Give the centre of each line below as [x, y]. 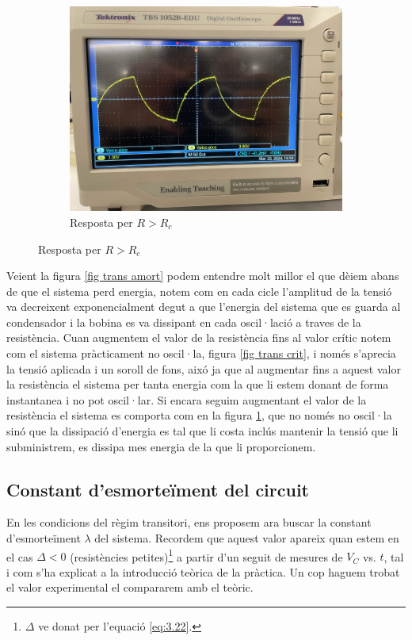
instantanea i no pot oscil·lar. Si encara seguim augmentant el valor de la [187, 399]
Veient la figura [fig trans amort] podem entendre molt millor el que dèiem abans [203, 276]
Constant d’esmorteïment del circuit [158, 489]
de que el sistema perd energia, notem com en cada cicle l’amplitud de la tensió [199, 291]
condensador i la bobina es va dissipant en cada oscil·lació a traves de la [184, 322]
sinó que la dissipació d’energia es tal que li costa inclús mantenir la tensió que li [202, 431]
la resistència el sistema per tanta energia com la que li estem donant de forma [198, 384]
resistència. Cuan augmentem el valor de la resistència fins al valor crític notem [199, 337]
